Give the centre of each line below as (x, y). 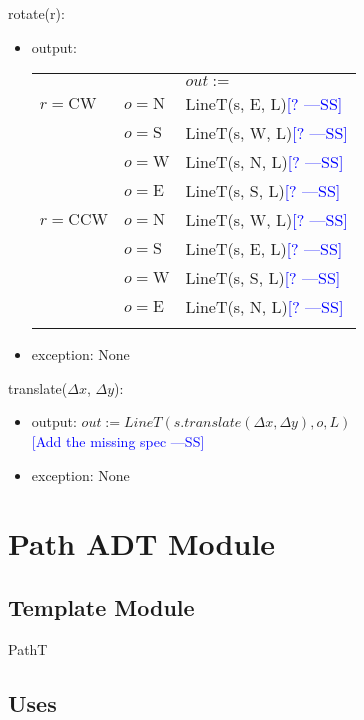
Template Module (101, 606)
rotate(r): (36, 13)
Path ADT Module (142, 543)
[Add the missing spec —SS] (118, 440)
